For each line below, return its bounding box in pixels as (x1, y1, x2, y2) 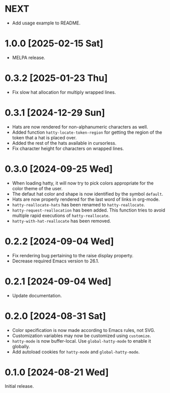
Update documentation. (12, 292, 62, 298)
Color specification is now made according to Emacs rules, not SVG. (12, 327, 156, 333)
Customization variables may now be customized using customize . (12, 332, 151, 339)
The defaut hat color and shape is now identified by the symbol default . (12, 191, 163, 197)
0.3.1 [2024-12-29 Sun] (5, 107, 105, 118)
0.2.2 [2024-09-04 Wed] (5, 235, 114, 247)
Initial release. (5, 383, 34, 389)
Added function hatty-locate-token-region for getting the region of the (12, 129, 162, 135)
